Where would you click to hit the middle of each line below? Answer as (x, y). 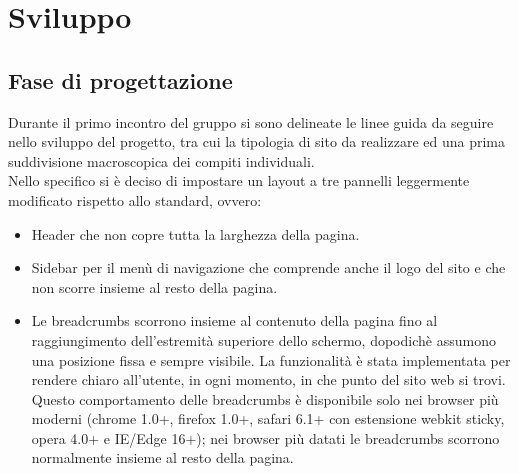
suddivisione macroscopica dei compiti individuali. (161, 160)
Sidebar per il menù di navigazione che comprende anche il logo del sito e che (268, 267)
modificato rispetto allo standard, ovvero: (135, 199)
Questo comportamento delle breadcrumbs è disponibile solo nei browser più (265, 398)
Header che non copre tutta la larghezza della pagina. (195, 233)
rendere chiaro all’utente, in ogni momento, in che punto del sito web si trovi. (268, 379)
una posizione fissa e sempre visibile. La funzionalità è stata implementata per (271, 359)
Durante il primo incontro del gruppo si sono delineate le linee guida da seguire (251, 121)
